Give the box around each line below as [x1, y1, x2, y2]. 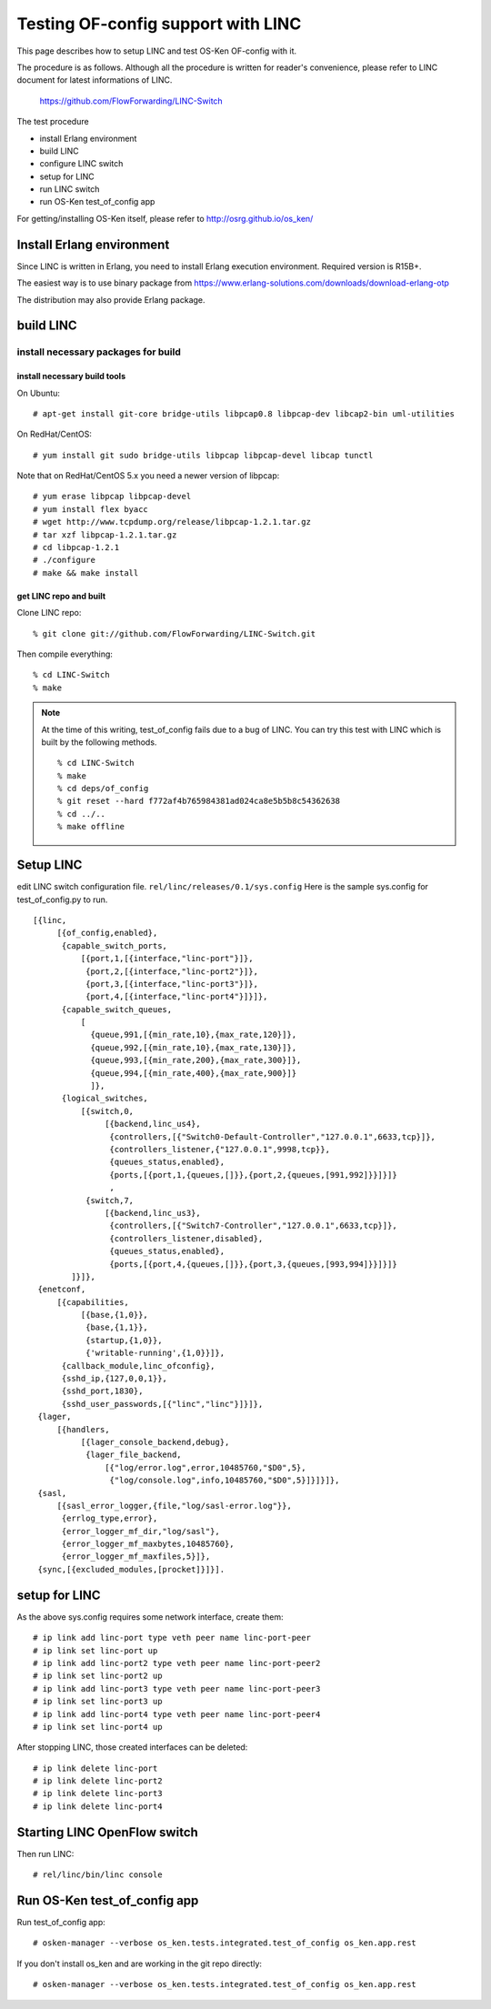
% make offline [57, 821, 125, 832]
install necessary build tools [16, 371, 126, 382]
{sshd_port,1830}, [61, 1386, 144, 1396]
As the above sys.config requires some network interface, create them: [16, 1611, 284, 1622]
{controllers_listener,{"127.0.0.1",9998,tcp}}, [109, 1144, 331, 1154]
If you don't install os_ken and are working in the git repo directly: [16, 1958, 263, 1969]
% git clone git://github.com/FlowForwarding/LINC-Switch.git [33, 628, 316, 638]
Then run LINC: [16, 1848, 75, 1859]
